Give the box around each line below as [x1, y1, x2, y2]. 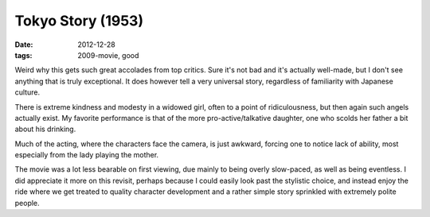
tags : [14, 50, 33, 60]
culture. [14, 87, 40, 97]
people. [14, 198, 40, 207]
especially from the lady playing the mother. [14, 150, 159, 160]
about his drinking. [14, 124, 76, 134]
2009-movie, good [77, 50, 139, 60]
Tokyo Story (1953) [14, 12, 143, 29]
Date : [14, 40, 33, 49]
